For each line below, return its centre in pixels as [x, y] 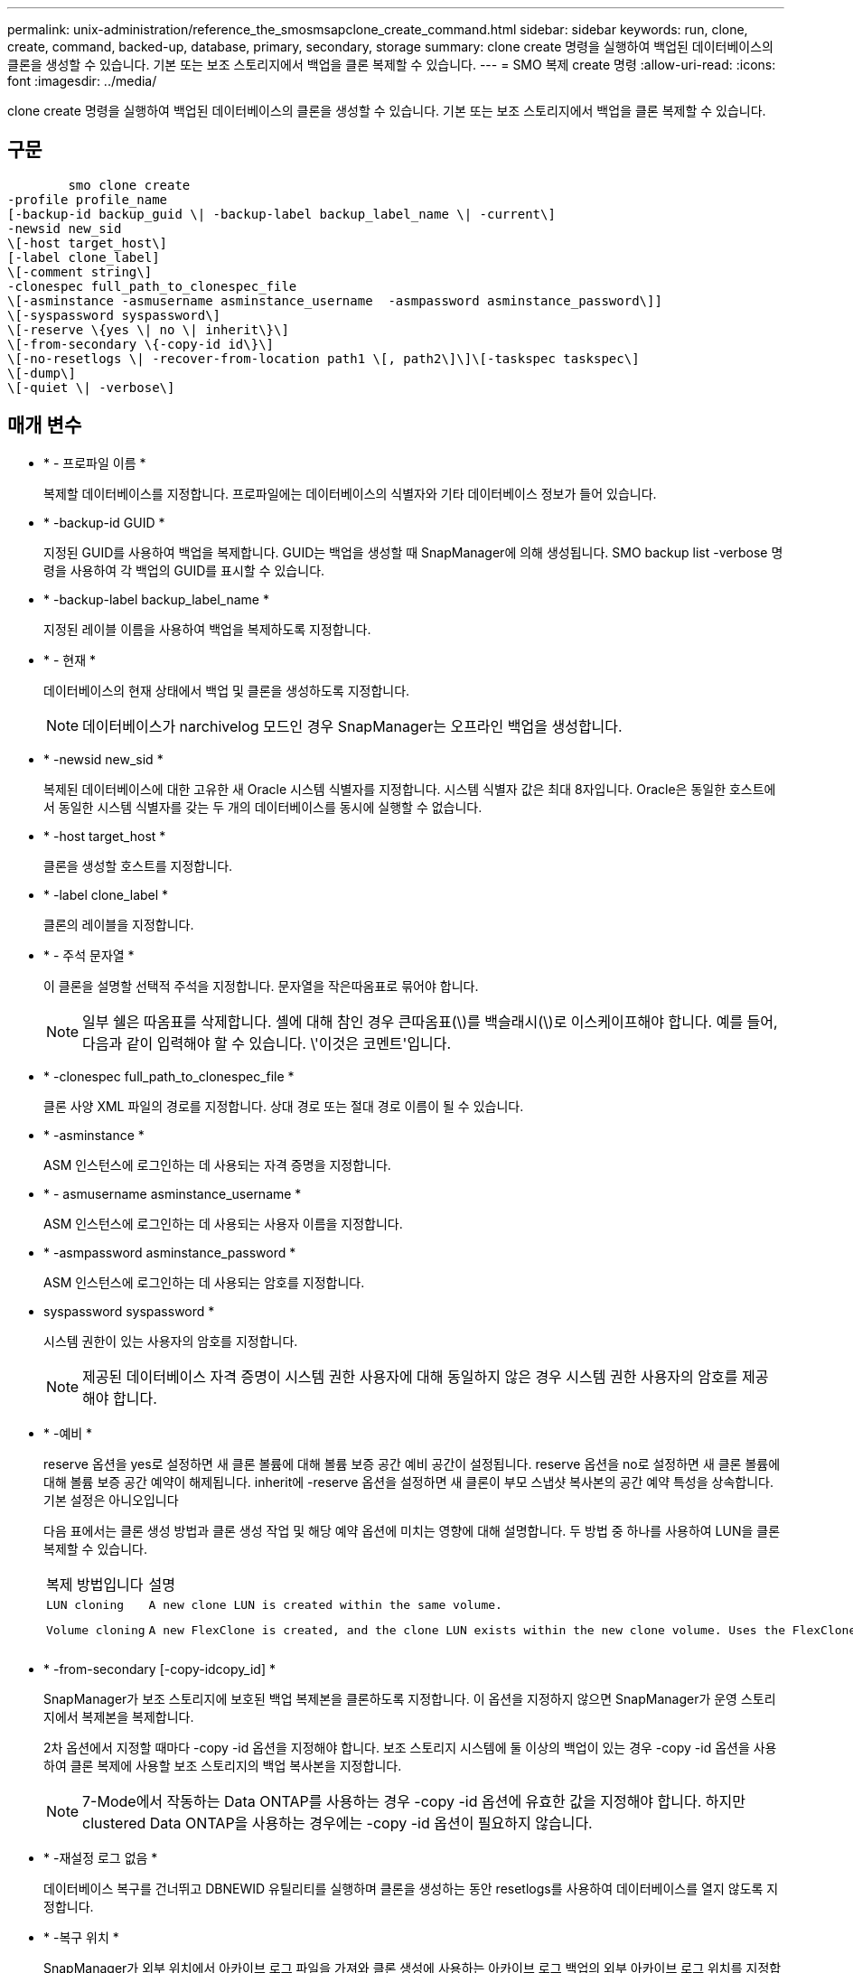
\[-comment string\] [80, 271]
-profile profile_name [88, 199]
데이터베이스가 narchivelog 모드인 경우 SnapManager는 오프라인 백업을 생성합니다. [352, 726]
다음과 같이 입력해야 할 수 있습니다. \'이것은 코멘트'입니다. [267, 1043]
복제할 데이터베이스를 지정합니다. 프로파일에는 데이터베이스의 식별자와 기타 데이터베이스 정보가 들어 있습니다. [350, 493]
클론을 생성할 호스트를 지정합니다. [138, 865]
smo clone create [129, 185]
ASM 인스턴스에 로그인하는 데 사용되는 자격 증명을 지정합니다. [217, 1164]
